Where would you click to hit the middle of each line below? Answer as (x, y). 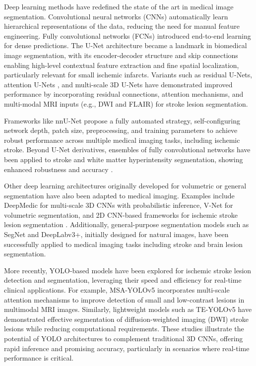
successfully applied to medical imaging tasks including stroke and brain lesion (123, 244)
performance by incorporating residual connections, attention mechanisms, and (124, 94)
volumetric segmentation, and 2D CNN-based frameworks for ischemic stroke (121, 214)
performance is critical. (39, 358)
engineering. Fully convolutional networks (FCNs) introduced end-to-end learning (128, 35)
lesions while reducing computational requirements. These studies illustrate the (124, 329)
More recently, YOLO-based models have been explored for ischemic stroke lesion (128, 270)
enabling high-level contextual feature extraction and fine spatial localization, (122, 65)
